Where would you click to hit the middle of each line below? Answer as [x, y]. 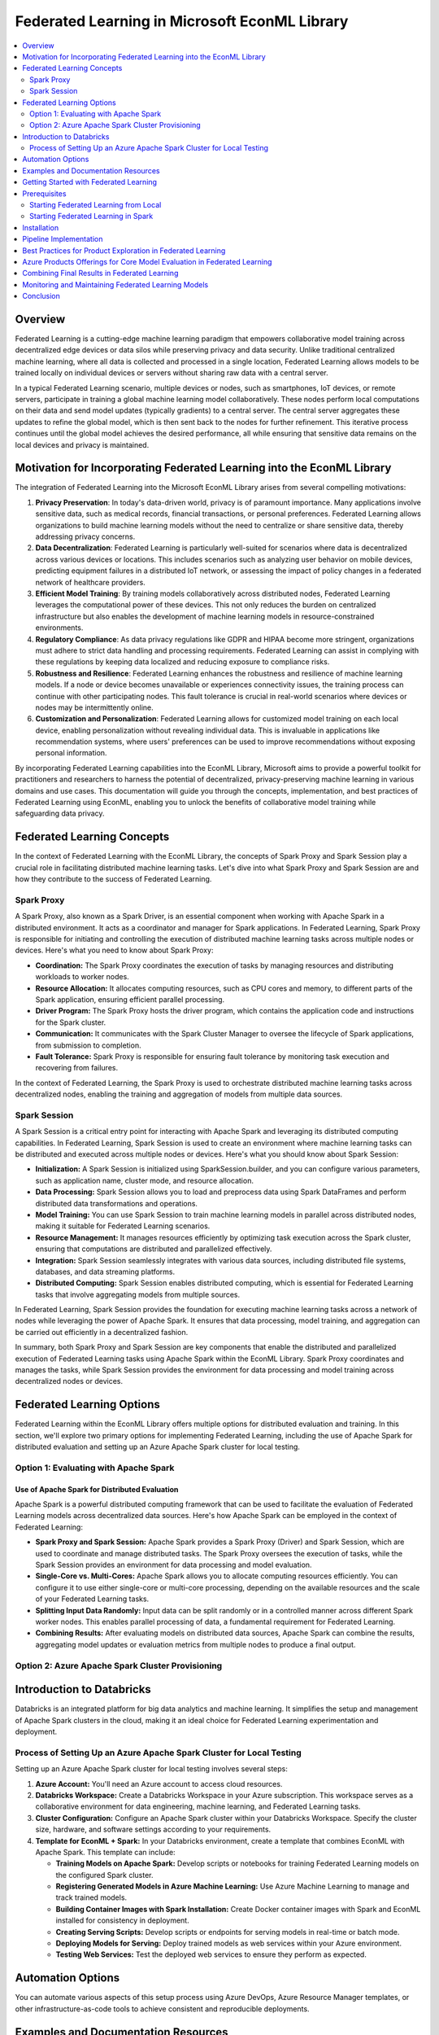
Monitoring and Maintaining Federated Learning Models [115, 284]
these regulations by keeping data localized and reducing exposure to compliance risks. [183, 662]
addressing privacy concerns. [85, 536]
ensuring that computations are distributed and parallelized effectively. [154, 1249]
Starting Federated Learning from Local [96, 205]
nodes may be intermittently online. [94, 707]
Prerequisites [44, 193]
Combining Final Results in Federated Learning [100, 274]
